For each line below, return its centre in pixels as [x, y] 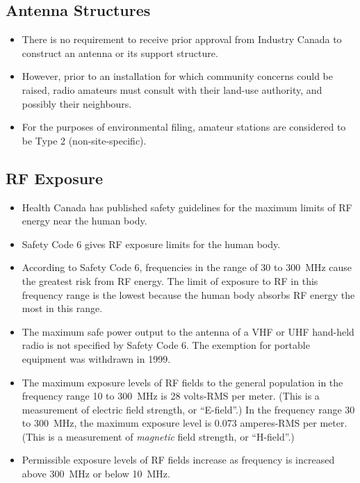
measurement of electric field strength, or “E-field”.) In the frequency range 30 [188, 409]
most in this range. [62, 308]
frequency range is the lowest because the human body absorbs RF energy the [188, 294]
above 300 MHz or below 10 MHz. [96, 474]
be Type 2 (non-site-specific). [84, 140]
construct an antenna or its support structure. [120, 52]
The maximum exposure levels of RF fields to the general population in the [182, 382]
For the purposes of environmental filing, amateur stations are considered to [184, 127]
